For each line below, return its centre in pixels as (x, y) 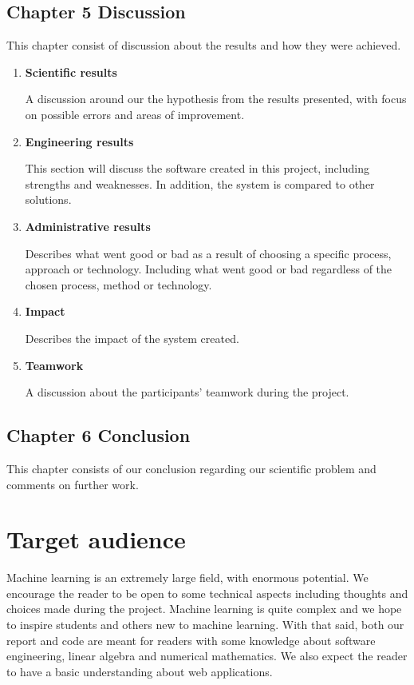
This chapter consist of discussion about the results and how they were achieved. (204, 45)
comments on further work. (73, 484)
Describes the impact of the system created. (132, 338)
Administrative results (88, 226)
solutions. (48, 199)
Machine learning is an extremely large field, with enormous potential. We (187, 577)
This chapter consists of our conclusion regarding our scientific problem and (191, 468)
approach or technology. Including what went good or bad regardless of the (209, 269)
